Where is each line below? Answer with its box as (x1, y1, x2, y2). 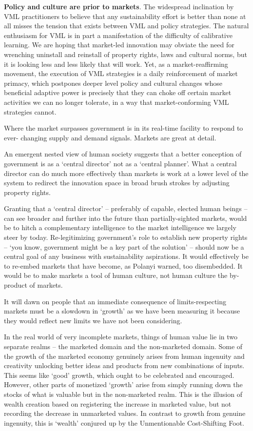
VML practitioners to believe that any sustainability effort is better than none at (4, 11, 246, 21)
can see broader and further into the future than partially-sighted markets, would (4, 213, 247, 223)
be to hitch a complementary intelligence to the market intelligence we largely (4, 222, 236, 233)
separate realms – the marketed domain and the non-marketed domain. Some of (4, 341, 243, 351)
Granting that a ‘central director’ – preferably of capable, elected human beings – (4, 203, 248, 214)
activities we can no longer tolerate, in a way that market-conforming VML (4, 97, 229, 107)
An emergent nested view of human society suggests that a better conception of (4, 149, 242, 159)
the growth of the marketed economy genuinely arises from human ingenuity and (4, 351, 245, 361)
